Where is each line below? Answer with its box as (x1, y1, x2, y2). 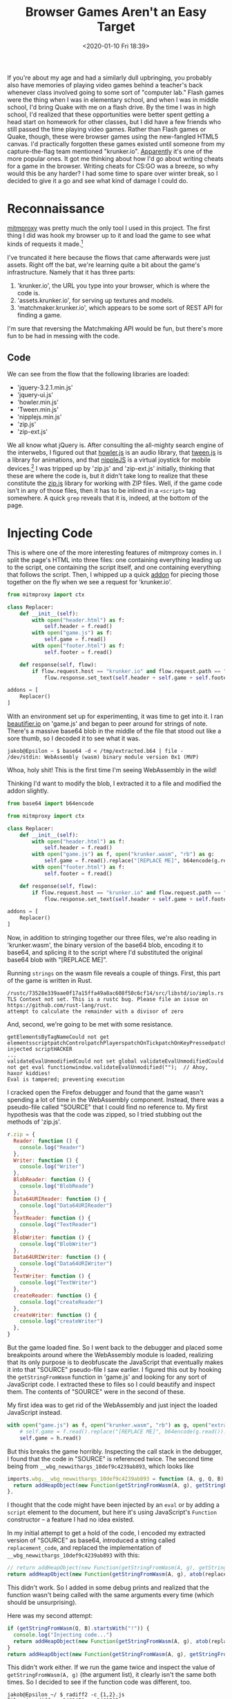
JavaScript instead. (7, 1409, 62, 1417)
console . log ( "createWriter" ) (19, 1318, 104, 1325)
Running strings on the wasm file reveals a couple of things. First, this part (7, 969, 221, 977)
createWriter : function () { (13, 1312, 97, 1318)
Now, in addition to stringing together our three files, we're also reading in (7, 934, 217, 942)
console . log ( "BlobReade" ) (19, 1183, 95, 1190)
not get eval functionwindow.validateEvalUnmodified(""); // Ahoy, (7, 1064, 209, 1071)
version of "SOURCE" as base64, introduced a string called (7, 1536, 176, 1544)
